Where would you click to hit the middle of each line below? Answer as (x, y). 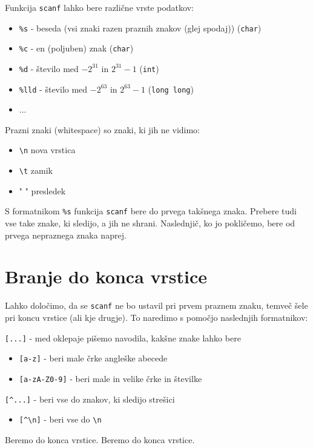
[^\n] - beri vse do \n (60, 419)
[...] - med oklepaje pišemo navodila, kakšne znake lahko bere (123, 338)
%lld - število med (53, 89)
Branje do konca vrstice (106, 276)
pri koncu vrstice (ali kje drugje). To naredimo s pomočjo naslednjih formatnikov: (156, 317)
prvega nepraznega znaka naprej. (66, 235)
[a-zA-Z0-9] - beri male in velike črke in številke (110, 378)
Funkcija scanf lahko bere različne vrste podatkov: (99, 7)
